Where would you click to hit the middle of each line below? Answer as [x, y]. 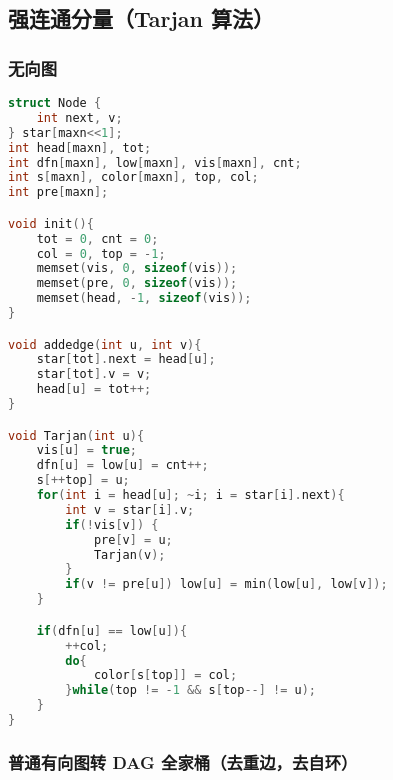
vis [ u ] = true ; [86, 450]
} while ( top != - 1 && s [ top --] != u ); [191, 690]
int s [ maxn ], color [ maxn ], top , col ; [133, 177]
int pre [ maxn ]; [58, 192]
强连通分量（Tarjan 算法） [141, 18]
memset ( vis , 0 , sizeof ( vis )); [137, 268]
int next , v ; [79, 117]
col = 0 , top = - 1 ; [101, 253]
